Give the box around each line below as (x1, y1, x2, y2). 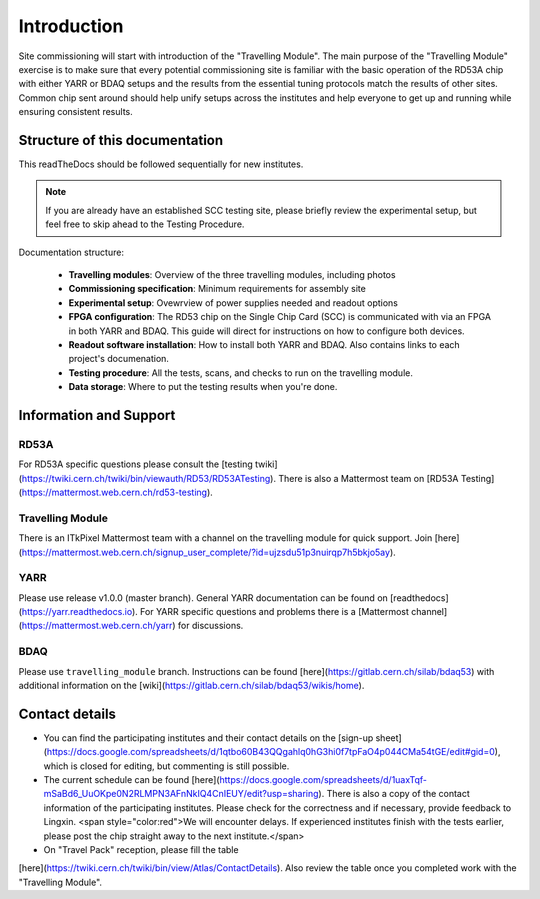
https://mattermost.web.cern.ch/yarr (21, 620, 173, 632)
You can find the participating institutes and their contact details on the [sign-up (43, 731, 374, 744)
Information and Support (18, 406, 176, 424)
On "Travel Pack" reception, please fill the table (43, 844, 239, 856)
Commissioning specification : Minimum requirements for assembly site (68, 283, 367, 295)
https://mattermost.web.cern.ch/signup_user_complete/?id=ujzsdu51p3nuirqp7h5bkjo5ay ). (21, 546, 397, 558)
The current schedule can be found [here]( (43, 774, 220, 786)
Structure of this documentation (18, 131, 224, 149)
